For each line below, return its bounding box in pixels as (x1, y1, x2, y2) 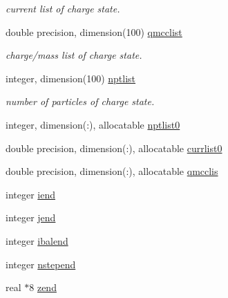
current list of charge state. (6, 1, 120, 15)
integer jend (6, 210, 56, 225)
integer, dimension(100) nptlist (6, 71, 136, 85)
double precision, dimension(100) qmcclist (6, 24, 182, 39)
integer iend (6, 187, 55, 201)
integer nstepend (6, 257, 76, 271)
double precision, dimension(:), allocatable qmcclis (6, 164, 218, 178)
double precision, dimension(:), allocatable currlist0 (6, 140, 222, 155)
